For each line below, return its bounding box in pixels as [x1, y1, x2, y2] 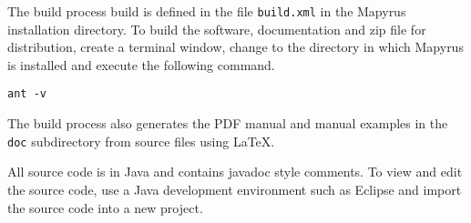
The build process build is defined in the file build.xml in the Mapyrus [7, 2, 406, 20]
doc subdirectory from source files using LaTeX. [7, 131, 275, 150]
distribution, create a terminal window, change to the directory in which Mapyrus [7, 37, 464, 56]
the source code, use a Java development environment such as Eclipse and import [7, 179, 462, 198]
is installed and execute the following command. [7, 55, 275, 74]
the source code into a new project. [7, 198, 203, 217]
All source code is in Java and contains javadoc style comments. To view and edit [7, 162, 463, 181]
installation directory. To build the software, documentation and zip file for [7, 19, 426, 38]
